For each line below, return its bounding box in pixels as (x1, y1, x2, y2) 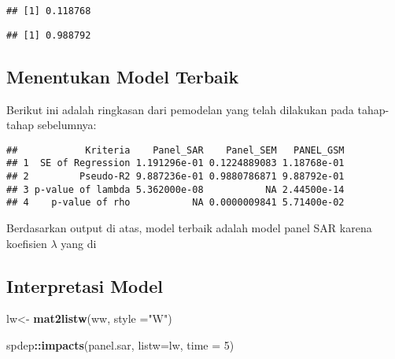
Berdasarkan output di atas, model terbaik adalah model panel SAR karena (6, 219, 372, 235)
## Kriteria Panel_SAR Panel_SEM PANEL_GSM (6, 144, 345, 156)
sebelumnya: (37, 117, 97, 133)
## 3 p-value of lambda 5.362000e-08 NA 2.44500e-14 (6, 183, 345, 195)
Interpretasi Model (6, 273, 164, 298)
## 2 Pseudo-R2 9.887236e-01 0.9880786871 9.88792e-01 (6, 171, 345, 183)
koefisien (6, 235, 47, 251)
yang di (61, 235, 97, 251)
